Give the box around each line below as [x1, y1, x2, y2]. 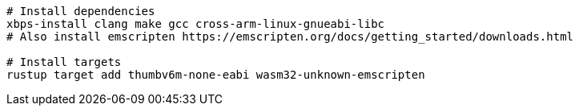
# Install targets [6, 56, 122, 68]
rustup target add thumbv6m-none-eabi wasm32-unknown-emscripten [6, 68, 425, 81]
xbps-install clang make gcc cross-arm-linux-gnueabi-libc [6, 17, 385, 30]
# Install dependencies [6, 5, 155, 17]
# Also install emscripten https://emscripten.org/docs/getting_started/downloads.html [6, 30, 574, 43]
